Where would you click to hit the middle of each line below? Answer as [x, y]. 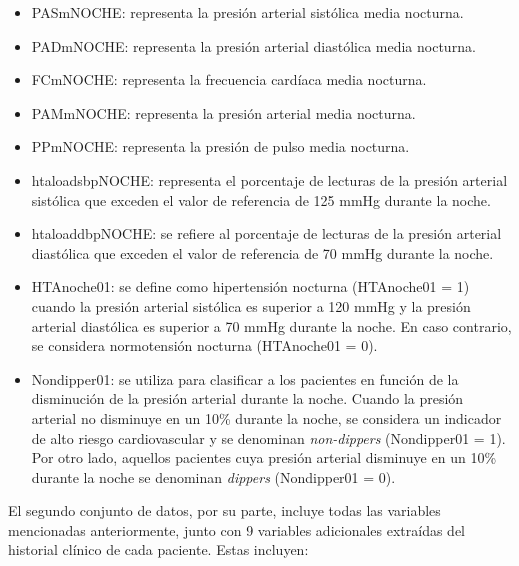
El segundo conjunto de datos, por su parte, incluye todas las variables [224, 510]
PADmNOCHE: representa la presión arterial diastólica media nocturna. [253, 45]
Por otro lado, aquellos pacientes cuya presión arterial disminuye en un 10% [264, 457]
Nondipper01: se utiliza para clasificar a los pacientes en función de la [245, 378]
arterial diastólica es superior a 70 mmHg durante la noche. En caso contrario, [271, 325]
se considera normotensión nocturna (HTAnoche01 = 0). [204, 345]
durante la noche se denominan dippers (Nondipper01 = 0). [213, 476]
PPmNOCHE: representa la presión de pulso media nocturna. [220, 146]
